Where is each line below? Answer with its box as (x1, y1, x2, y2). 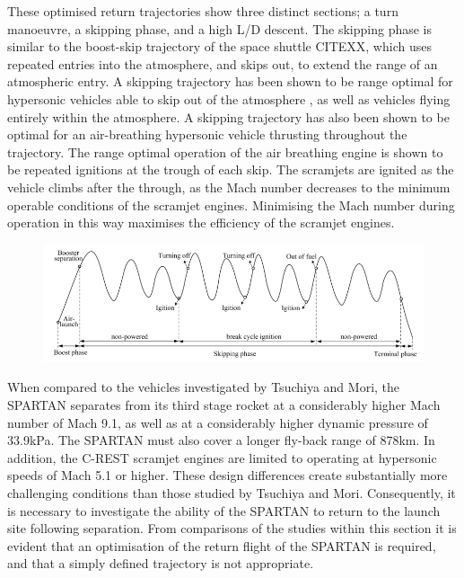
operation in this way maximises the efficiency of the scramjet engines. (7, 213, 395, 232)
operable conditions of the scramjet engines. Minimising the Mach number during (7, 195, 455, 214)
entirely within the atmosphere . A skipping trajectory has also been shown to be (7, 107, 450, 126)
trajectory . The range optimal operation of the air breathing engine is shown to (7, 142, 443, 161)
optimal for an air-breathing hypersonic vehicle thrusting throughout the (7, 125, 407, 144)
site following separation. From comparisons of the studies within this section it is (7, 519, 457, 538)
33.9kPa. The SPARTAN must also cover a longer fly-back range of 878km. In (7, 431, 435, 449)
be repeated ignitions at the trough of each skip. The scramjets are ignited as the (7, 160, 454, 179)
